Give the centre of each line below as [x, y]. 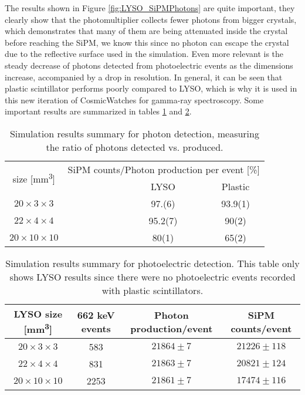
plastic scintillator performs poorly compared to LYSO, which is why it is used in [151, 88]
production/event [172, 328]
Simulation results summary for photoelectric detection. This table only [152, 263]
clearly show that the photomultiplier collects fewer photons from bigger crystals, [151, 19]
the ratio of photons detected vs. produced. [135, 147]
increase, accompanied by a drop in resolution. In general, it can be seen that [144, 77]
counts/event [261, 328]
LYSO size [38, 313]
